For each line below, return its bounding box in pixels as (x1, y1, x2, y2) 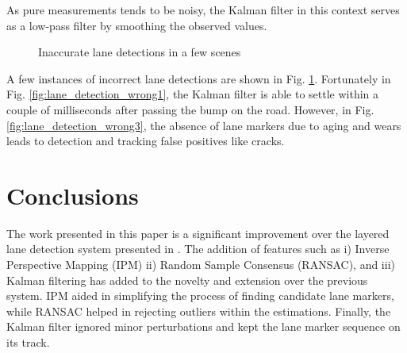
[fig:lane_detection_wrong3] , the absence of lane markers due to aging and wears (6, 117, 401, 133)
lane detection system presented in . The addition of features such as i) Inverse (6, 240, 390, 257)
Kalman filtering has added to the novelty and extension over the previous (6, 271, 368, 288)
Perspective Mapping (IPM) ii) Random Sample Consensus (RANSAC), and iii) (6, 256, 395, 273)
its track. (6, 334, 50, 351)
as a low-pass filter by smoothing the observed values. (6, 17, 267, 33)
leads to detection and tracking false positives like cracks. (6, 132, 285, 149)
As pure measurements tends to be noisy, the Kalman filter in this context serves (6, 2, 400, 17)
